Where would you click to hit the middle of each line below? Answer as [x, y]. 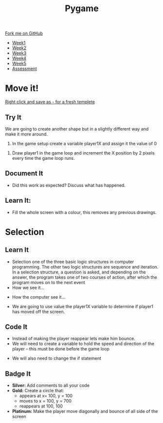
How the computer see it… [39, 297]
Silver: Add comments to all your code [51, 385]
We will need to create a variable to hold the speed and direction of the [83, 344]
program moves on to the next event [48, 282]
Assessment [25, 69]
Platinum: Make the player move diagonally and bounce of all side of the [85, 411]
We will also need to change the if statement [56, 358]
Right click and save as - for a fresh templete [50, 102]
